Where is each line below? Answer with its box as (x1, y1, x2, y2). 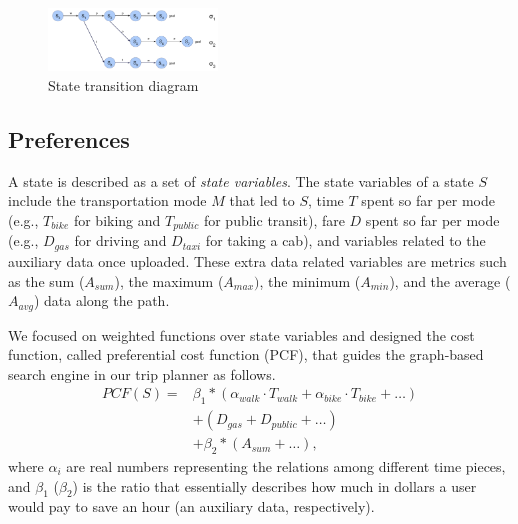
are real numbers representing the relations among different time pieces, (66, 456, 506, 477)
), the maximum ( (114, 270, 224, 291)
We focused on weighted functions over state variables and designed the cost (8, 324, 475, 345)
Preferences (8, 124, 130, 154)
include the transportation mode (8, 190, 207, 211)
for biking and (73, 210, 161, 230)
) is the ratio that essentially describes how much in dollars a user (72, 475, 477, 496)
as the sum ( (8, 270, 85, 291)
